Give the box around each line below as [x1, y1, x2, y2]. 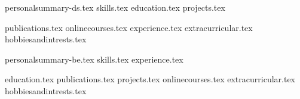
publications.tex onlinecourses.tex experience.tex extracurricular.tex [5, 21, 253, 33]
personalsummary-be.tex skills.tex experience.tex [5, 52, 183, 65]
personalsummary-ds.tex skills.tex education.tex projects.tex [5, 1, 225, 13]
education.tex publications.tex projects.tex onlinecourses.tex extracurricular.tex [5, 73, 295, 85]
